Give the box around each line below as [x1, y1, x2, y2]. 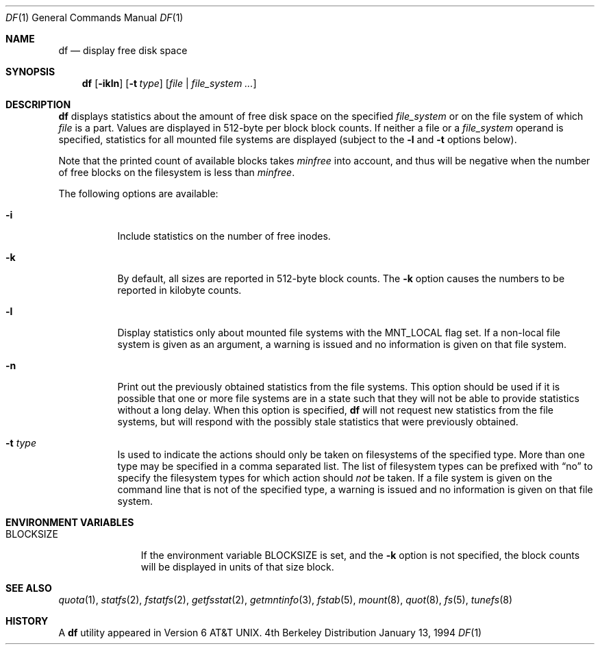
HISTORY [5, 615, 49, 627]
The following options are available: [58, 188, 218, 199]
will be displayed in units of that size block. [140, 561, 334, 573]
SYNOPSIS [5, 66, 55, 77]
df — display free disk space [58, 45, 188, 56]
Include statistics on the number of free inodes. [117, 230, 331, 242]
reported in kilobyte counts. [117, 284, 242, 296]
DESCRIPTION [5, 99, 71, 110]
